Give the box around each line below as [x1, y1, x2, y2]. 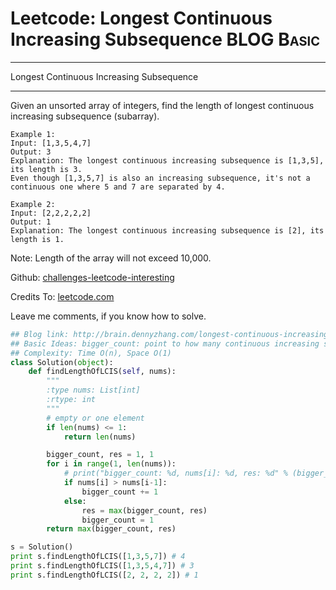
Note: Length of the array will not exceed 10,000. [10, 252, 212, 264]
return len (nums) [63, 432, 137, 442]
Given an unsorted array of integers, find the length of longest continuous [10, 99, 315, 111]
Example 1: [10, 129, 56, 139]
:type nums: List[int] [46, 385, 141, 396]
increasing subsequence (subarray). [10, 110, 160, 122]
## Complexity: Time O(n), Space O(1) [10, 348, 172, 358]
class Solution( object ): [10, 357, 114, 367]
